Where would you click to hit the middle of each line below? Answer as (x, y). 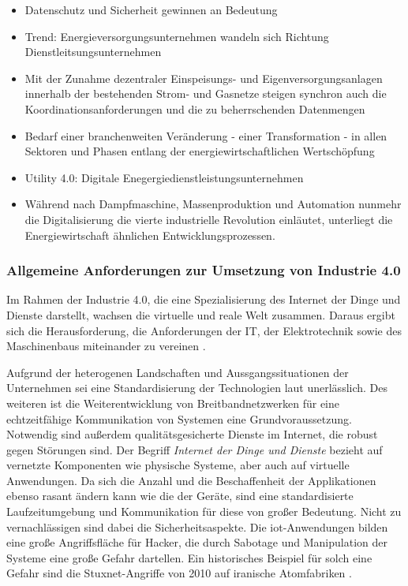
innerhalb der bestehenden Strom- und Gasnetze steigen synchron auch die (206, 93)
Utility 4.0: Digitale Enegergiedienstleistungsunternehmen (164, 177)
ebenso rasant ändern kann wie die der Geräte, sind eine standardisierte (180, 496)
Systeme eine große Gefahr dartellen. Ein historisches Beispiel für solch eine (189, 557)
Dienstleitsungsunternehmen (93, 52)
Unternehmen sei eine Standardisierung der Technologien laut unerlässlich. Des (197, 388)
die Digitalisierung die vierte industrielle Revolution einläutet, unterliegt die (209, 219)
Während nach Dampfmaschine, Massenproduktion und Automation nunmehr (213, 204)
